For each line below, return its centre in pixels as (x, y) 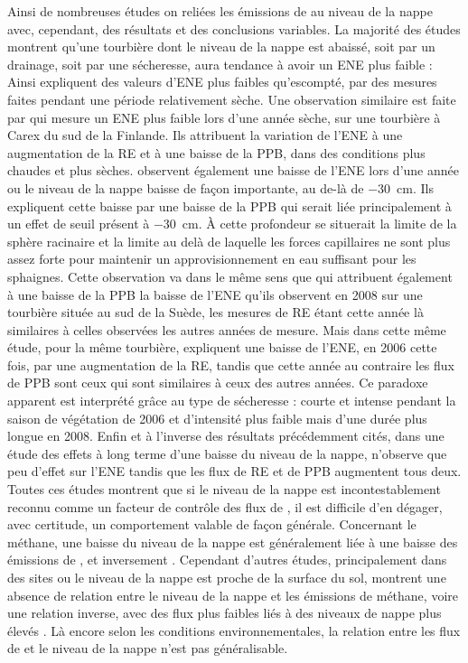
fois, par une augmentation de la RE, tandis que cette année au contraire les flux (231, 364)
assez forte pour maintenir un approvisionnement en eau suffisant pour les (212, 259)
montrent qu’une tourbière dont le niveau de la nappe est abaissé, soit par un (221, 47)
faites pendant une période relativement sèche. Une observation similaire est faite (232, 99)
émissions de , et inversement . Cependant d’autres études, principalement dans (227, 560)
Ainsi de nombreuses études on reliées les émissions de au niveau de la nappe (220, 11)
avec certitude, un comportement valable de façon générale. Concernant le (212, 524)
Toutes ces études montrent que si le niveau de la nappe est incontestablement (224, 489)
